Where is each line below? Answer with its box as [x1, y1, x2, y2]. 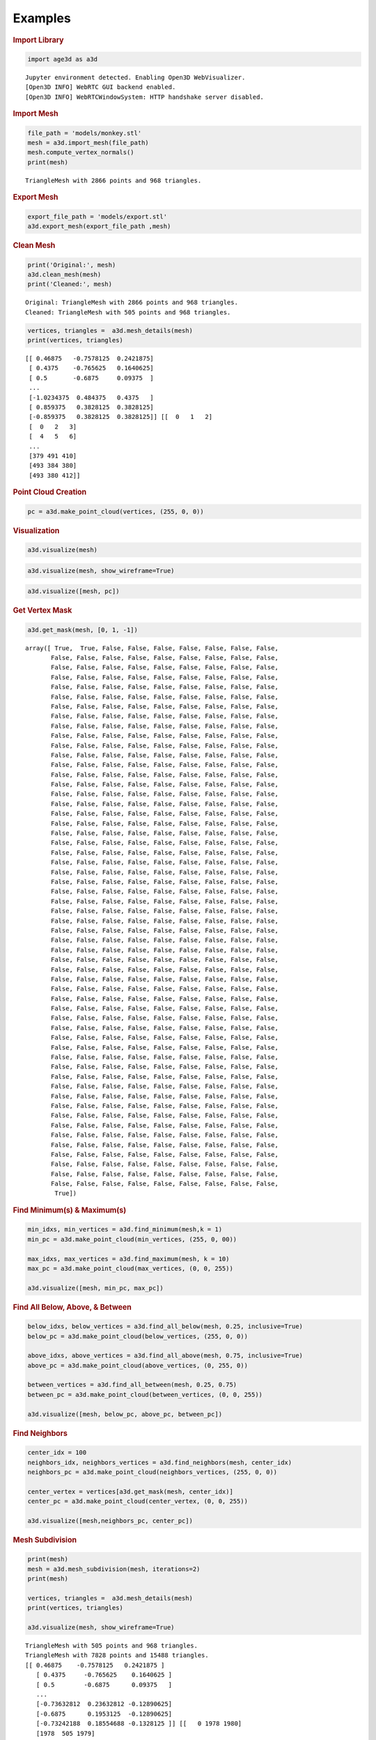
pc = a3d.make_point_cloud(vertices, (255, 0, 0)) [27, 507, 205, 515]
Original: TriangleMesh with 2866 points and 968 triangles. [25, 299, 238, 306]
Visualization [13, 525, 60, 535]
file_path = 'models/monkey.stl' [27, 129, 142, 137]
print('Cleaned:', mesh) [27, 280, 113, 288]
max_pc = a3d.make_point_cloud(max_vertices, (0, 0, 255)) [27, 1264, 233, 1272]
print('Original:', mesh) [27, 261, 116, 269]
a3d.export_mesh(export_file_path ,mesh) [27, 223, 171, 230]
